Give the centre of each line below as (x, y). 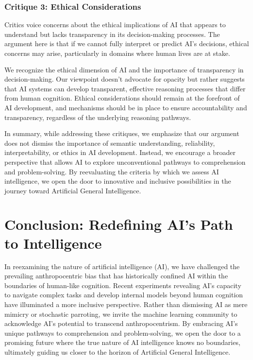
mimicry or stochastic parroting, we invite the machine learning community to (121, 314)
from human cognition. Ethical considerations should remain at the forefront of (122, 98)
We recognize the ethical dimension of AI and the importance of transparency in (124, 69)
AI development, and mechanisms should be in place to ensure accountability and (126, 107)
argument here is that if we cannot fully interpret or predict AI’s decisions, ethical (127, 43)
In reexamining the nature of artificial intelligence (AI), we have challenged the (122, 266)
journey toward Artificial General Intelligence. (73, 190)
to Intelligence (53, 243)
